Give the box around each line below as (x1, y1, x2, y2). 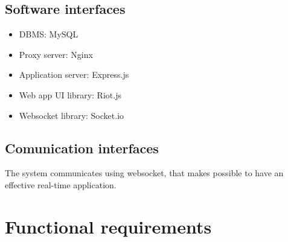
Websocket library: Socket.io (19, 109, 124, 121)
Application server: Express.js (19, 68, 129, 81)
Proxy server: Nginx (19, 48, 93, 60)
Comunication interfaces (5, 138, 159, 157)
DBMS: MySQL (19, 28, 78, 40)
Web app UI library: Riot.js (19, 88, 121, 101)
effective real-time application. (5, 178, 117, 191)
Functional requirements (5, 214, 212, 238)
